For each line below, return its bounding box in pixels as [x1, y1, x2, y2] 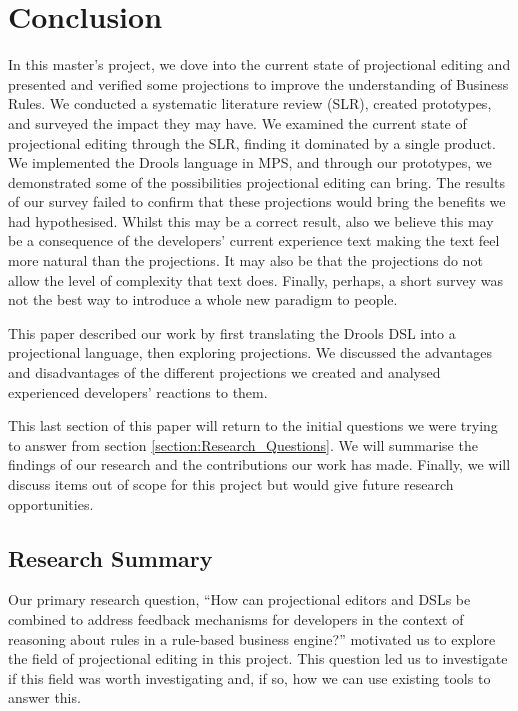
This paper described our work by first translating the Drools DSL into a [8, 322, 456, 343]
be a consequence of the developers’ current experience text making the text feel [8, 230, 500, 251]
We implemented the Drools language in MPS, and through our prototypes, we [8, 152, 492, 173]
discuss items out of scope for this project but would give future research [8, 474, 454, 494]
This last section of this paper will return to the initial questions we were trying [8, 415, 498, 436]
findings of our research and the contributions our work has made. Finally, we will [8, 454, 511, 475]
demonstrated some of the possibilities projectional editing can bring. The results [8, 171, 505, 192]
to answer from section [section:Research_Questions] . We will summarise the [8, 434, 478, 455]
